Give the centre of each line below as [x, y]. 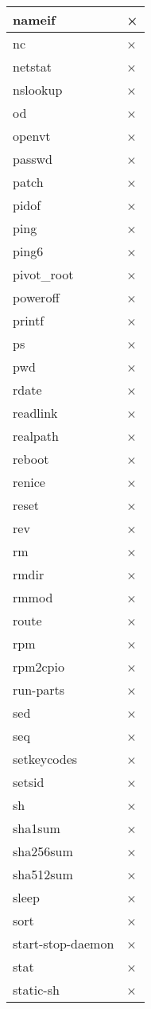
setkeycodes [45, 759]
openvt [32, 136]
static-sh [36, 990]
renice [29, 482]
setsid [29, 782]
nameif [34, 19]
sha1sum [37, 828]
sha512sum [43, 874]
